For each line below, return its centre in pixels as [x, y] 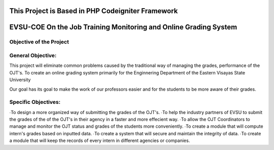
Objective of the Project [39, 42]
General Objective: [33, 55]
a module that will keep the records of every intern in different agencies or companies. [100, 141]
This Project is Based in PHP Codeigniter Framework [94, 11]
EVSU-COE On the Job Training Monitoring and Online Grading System [123, 27]
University [20, 80]
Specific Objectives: [35, 102]
